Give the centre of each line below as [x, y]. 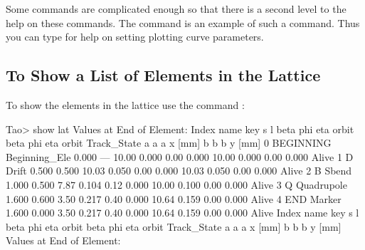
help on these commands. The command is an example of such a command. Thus [183, 22]
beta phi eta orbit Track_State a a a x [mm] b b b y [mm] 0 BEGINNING [169, 143]
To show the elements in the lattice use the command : [125, 104]
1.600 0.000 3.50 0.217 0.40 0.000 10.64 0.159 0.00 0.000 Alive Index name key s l [182, 213]
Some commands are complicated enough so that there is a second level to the [176, 9]
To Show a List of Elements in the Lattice [163, 75]
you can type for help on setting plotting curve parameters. [135, 37]
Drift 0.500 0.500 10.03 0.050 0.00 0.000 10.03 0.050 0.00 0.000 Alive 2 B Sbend [179, 171]
